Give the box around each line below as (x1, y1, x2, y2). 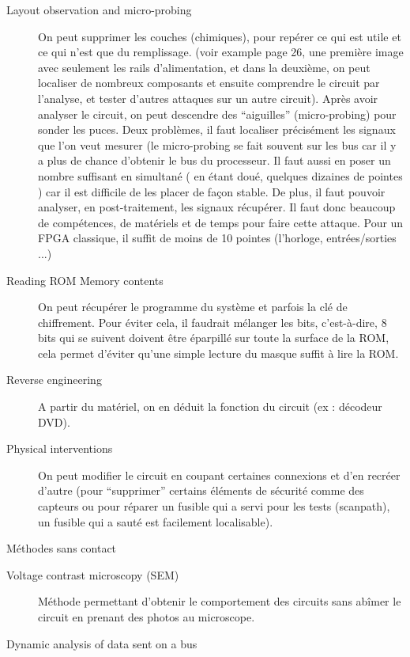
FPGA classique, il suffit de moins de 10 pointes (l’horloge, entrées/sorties (38, 230, 397, 246)
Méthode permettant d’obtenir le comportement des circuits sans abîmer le (38, 593, 401, 610)
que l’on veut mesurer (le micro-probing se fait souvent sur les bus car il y (38, 136, 397, 153)
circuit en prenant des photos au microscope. (38, 609, 255, 625)
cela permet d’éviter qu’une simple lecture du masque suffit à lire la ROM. (38, 344, 399, 361)
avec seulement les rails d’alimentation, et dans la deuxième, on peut (38, 59, 371, 75)
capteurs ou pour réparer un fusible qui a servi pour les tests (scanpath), (38, 498, 390, 515)
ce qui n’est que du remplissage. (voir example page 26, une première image (38, 44, 404, 60)
